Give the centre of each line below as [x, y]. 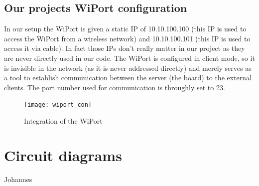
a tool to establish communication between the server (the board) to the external [128, 78]
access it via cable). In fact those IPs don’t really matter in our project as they [125, 48]
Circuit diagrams [63, 155]
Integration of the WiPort [63, 121]
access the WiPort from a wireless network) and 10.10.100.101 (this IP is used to [127, 38]
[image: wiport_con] [58, 105]
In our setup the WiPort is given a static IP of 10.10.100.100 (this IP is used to [125, 29]
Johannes [18, 179]
